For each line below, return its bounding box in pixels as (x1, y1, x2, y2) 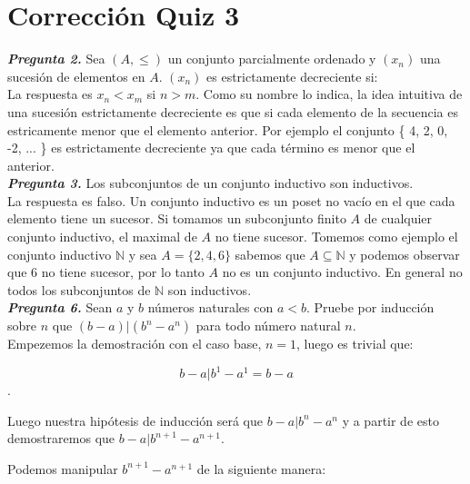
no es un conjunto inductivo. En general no (222, 262, 463, 282)
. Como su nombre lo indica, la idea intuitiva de (195, 84, 463, 104)
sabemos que (235, 244, 305, 263)
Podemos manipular (7, 459, 118, 478)
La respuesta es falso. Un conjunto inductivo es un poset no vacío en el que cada (7, 191, 455, 210)
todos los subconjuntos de (7, 280, 151, 299)
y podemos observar (349, 244, 460, 263)
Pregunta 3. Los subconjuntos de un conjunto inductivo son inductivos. (7, 173, 414, 193)
